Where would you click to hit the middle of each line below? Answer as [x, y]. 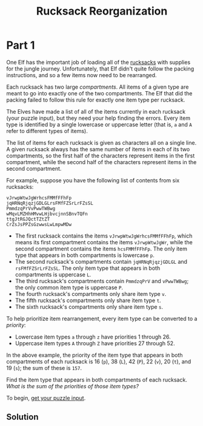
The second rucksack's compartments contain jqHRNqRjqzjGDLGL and [101, 261]
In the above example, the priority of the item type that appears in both [95, 355]
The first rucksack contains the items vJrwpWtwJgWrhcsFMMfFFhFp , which [104, 236]
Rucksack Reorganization [102, 11]
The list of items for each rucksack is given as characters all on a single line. [101, 143]
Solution [22, 417]
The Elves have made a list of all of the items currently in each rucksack [96, 111]
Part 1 [21, 45]
